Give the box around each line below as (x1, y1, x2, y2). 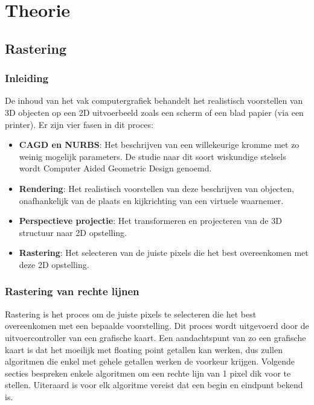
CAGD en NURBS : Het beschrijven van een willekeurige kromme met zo (19, 138, 300, 151)
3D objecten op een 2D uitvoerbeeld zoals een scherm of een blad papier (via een (5, 106, 304, 118)
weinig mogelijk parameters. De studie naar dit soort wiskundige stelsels (19, 150, 286, 162)
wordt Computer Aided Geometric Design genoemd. (19, 162, 212, 174)
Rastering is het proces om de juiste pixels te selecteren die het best (5, 307, 257, 320)
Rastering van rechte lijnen (5, 284, 139, 299)
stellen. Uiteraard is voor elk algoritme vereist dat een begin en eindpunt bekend (5, 378, 303, 391)
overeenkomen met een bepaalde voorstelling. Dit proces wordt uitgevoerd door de (5, 319, 309, 332)
